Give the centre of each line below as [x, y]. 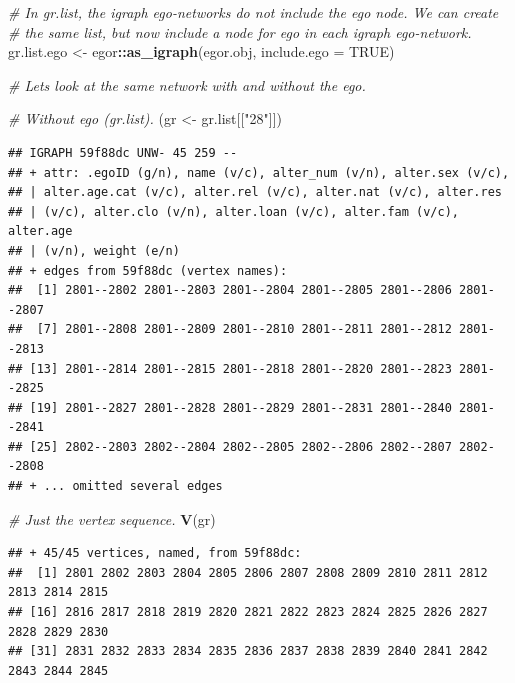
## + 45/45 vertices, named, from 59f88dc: [155, 553]
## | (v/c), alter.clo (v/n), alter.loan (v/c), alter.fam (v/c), [234, 211]
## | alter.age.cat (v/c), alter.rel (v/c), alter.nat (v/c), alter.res [255, 192]
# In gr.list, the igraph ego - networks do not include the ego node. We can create [253, 12]
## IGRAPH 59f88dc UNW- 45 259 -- [123, 152]
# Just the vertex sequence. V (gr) [112, 518]
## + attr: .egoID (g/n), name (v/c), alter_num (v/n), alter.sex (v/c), [259, 172]
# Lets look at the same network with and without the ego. [187, 84]
